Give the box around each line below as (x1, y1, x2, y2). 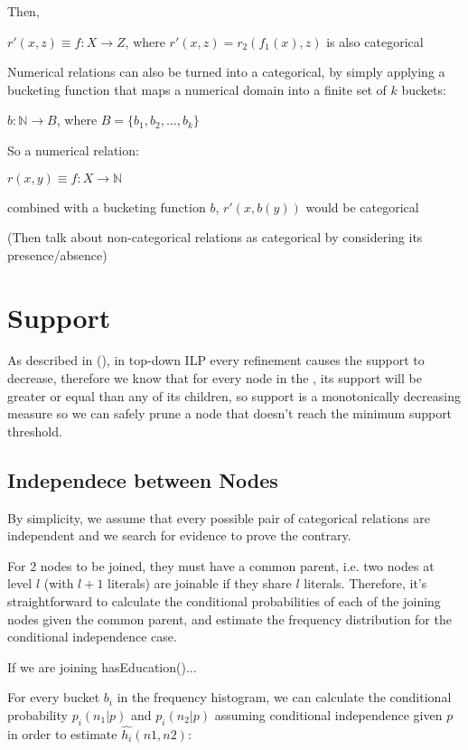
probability (7, 705, 68, 724)
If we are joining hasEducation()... (7, 657, 197, 676)
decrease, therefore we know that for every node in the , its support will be (7, 369, 422, 388)
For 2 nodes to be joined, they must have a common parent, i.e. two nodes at (7, 556, 435, 575)
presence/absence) (7, 245, 108, 264)
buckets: (401, 80, 446, 98)
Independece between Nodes (7, 465, 278, 493)
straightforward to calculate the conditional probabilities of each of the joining (7, 592, 441, 611)
